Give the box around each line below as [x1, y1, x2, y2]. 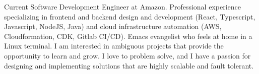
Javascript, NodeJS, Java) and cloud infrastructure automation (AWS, [4, 21, 222, 31]
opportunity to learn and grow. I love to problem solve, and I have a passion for [4, 50, 251, 60]
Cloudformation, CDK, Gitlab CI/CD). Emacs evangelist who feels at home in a [4, 30, 252, 41]
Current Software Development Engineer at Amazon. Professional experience [4, 1, 241, 11]
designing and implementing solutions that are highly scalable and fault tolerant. [4, 60, 254, 70]
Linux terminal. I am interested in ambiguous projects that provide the [4, 40, 224, 51]
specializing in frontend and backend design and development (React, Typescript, [4, 11, 255, 21]
